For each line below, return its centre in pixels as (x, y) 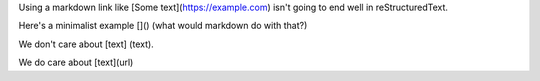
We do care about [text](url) (76, 62)
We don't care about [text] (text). (86, 44)
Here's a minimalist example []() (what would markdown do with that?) (163, 26)
